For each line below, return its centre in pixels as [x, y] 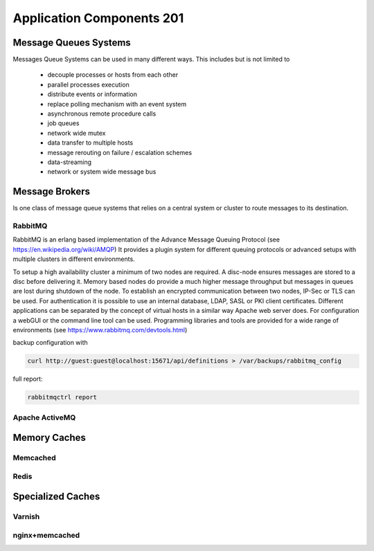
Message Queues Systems [72, 43]
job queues [63, 123]
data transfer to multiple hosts [90, 143]
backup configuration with [50, 343]
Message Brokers [51, 191]
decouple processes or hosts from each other [113, 75]
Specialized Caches [56, 497]
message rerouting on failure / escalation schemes [120, 152]
